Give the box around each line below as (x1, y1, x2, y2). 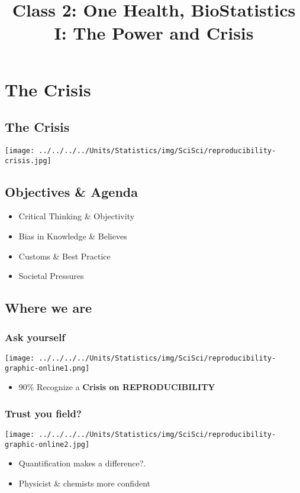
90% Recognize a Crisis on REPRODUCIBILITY (18, 381, 215, 393)
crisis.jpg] (5, 156, 51, 165)
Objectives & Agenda (5, 182, 138, 200)
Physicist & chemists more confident (18, 476, 150, 489)
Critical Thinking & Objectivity (18, 210, 135, 222)
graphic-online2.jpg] (5, 440, 90, 449)
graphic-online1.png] (5, 364, 90, 372)
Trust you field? (5, 406, 82, 420)
